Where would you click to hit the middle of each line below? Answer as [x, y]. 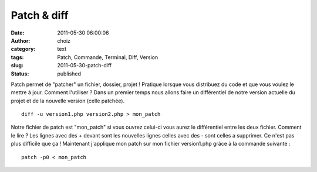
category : [23, 49]
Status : [20, 74]
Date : [18, 33]
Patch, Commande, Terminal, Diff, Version [108, 57]
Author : [21, 40]
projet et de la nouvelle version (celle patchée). [68, 101]
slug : [17, 66]
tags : [17, 57]
